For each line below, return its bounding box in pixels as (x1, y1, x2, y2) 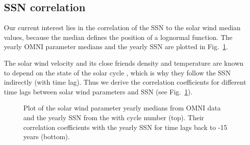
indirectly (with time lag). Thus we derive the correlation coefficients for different (4, 77, 247, 87)
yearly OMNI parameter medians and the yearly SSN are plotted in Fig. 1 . (4, 41, 228, 52)
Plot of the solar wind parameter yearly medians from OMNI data (23, 103, 221, 113)
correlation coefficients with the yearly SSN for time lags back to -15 (23, 122, 228, 132)
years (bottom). (23, 131, 70, 142)
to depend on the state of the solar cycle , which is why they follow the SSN (4, 67, 231, 77)
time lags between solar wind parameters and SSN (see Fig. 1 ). (4, 86, 193, 96)
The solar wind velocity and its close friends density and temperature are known (4, 57, 244, 68)
